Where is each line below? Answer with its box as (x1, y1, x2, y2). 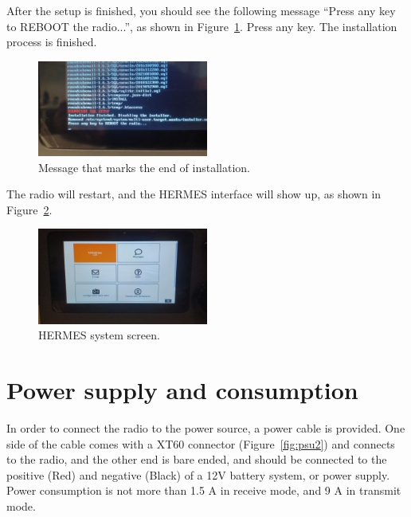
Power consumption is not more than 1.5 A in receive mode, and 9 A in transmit (6, 482, 401, 499)
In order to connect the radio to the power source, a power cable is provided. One (6, 419, 405, 436)
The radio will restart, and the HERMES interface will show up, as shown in (6, 186, 382, 202)
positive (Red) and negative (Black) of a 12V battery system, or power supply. (6, 466, 390, 483)
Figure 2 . (6, 201, 53, 217)
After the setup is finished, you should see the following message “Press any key (6, 2, 396, 18)
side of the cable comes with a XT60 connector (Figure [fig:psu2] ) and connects (6, 435, 395, 452)
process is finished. (6, 33, 97, 50)
